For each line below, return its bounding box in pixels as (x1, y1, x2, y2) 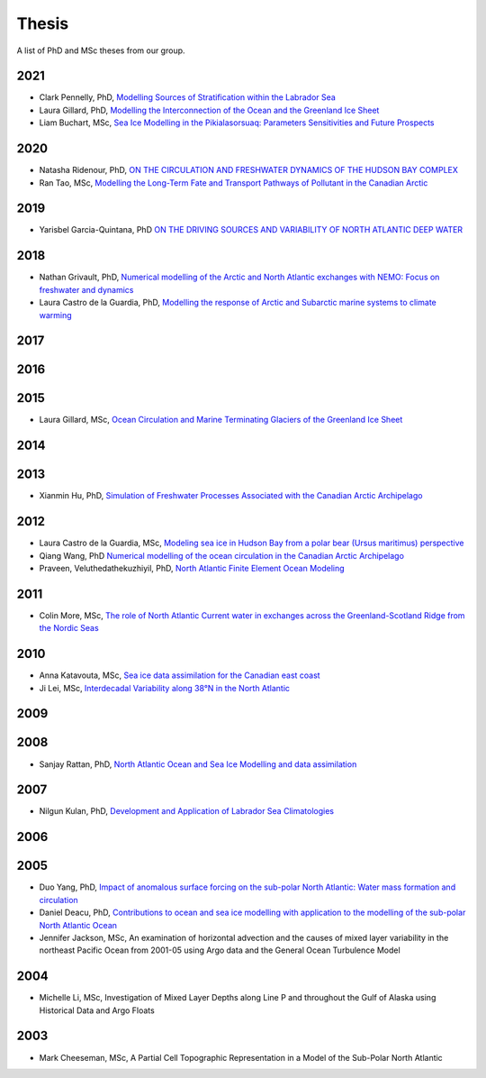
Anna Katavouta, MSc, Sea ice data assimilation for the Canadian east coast (39, 670, 320, 681)
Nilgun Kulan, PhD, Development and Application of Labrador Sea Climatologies (39, 806, 335, 817)
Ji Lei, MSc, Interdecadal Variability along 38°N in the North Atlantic (39, 682, 291, 693)
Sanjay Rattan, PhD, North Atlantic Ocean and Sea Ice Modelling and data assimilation (39, 758, 357, 770)
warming (39, 309, 72, 320)
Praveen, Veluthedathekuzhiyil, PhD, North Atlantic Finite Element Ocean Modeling (39, 563, 346, 574)
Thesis (16, 14, 69, 33)
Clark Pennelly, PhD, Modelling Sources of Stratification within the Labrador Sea (39, 92, 337, 103)
